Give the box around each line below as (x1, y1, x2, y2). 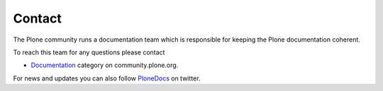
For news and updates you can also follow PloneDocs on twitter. (13, 74, 201, 83)
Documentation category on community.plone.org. (30, 61, 179, 70)
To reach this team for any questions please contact (13, 48, 165, 56)
